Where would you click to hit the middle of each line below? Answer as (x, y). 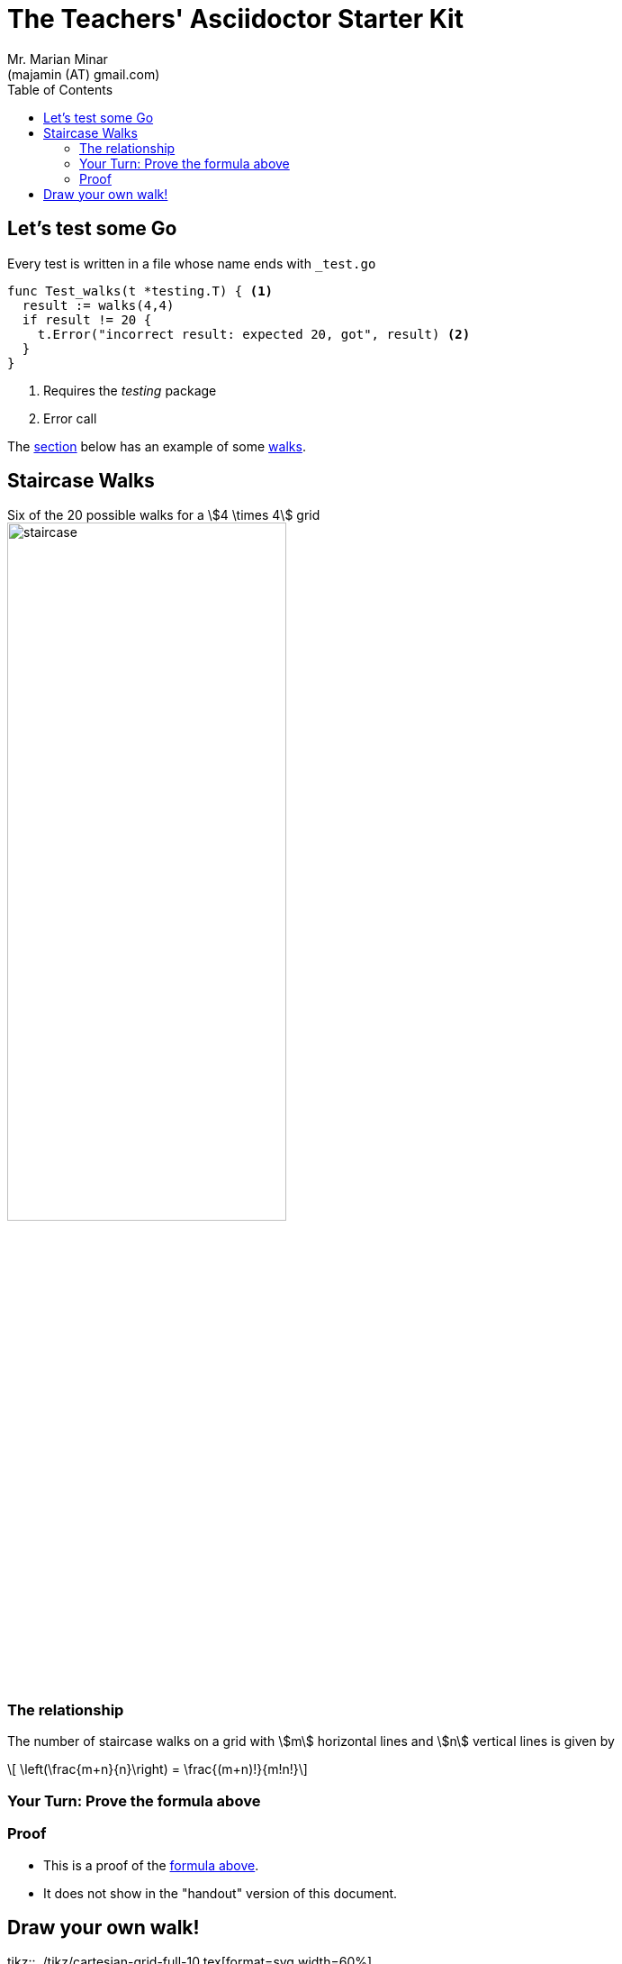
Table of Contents (60, 89)
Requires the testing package (130, 390)
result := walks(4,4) (98, 305)
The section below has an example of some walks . (157, 446)
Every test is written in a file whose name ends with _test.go (192, 263)
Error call (70, 418)
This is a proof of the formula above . (151, 1865)
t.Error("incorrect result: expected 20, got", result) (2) (254, 334)
